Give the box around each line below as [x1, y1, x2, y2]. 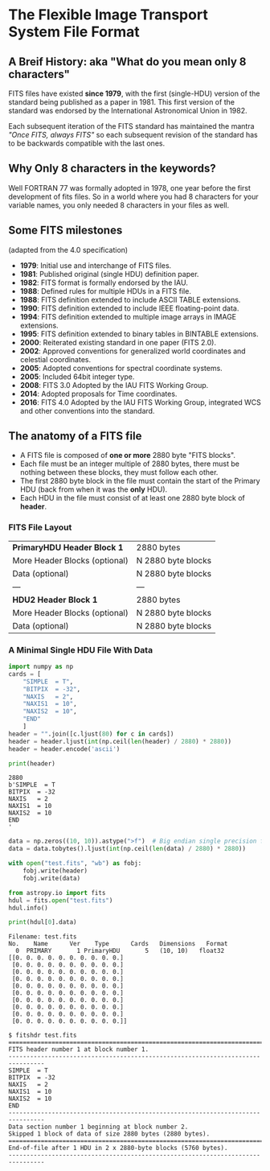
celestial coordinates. [19, 354, 92, 364]
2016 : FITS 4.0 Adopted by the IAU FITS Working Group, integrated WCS [19, 397, 261, 407]
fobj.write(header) [22, 867, 88, 875]
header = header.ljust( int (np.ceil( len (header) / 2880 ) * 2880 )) [8, 737, 231, 745]
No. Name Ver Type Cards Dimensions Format [8, 940, 228, 948]
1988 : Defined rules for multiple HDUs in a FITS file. [19, 286, 191, 295]
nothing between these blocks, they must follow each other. [19, 468, 219, 477]
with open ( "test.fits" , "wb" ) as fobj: [8, 860, 142, 868]
